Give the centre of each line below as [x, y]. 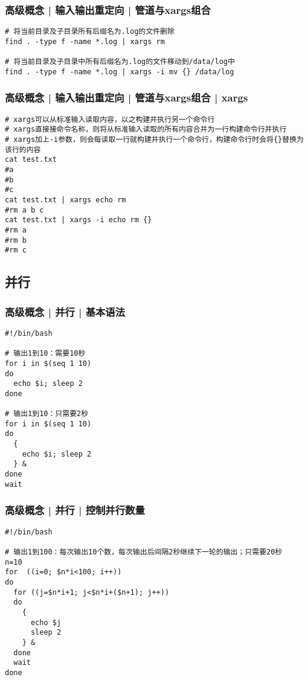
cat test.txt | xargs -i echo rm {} [79, 220]
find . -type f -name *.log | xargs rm [85, 41]
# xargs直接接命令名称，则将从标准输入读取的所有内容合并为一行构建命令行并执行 [146, 130]
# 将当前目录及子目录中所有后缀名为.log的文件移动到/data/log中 [120, 62]
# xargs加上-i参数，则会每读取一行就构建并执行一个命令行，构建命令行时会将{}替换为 [154, 140]
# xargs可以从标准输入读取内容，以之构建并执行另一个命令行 [110, 119]
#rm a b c [24, 210]
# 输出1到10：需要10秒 [45, 354]
